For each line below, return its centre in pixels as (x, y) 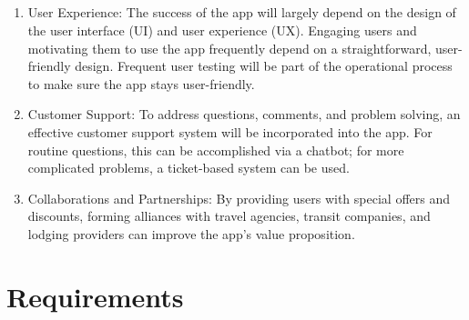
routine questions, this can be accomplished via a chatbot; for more (216, 150)
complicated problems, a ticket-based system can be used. (189, 168)
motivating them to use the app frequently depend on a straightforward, (229, 48)
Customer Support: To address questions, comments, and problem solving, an (244, 114)
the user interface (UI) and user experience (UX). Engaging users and (222, 30)
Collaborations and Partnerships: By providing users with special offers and (239, 198)
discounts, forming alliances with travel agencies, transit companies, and (229, 216)
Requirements (95, 296)
